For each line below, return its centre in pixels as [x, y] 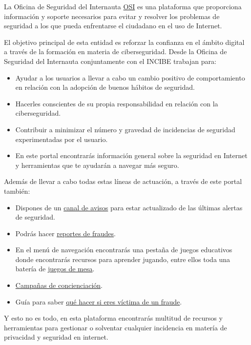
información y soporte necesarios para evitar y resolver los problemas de [112, 16]
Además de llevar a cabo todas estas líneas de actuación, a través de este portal [123, 181]
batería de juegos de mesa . [55, 269]
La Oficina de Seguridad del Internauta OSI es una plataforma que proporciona [123, 6]
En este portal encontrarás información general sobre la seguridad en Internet [131, 155]
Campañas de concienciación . [59, 285]
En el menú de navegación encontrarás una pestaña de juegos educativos [124, 250]
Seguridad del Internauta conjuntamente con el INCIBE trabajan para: [110, 61]
